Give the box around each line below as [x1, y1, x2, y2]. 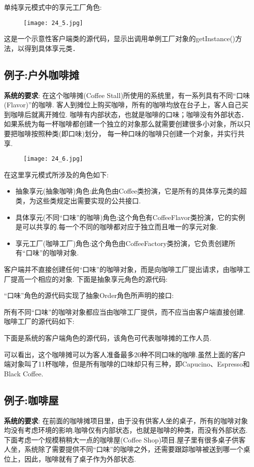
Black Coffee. [4, 368, 44, 378]
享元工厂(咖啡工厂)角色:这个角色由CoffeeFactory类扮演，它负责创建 [15, 238, 229, 248]
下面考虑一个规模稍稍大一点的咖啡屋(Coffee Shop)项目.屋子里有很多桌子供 [4, 434, 239, 444]
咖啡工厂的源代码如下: [4, 316, 74, 326]
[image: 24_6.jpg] [23, 155, 83, 163]
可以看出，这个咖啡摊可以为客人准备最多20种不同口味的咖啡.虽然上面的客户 [4, 349, 246, 359]
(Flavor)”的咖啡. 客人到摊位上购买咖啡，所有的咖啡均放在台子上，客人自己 [4, 99, 242, 110]
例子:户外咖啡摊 [4, 67, 79, 82]
